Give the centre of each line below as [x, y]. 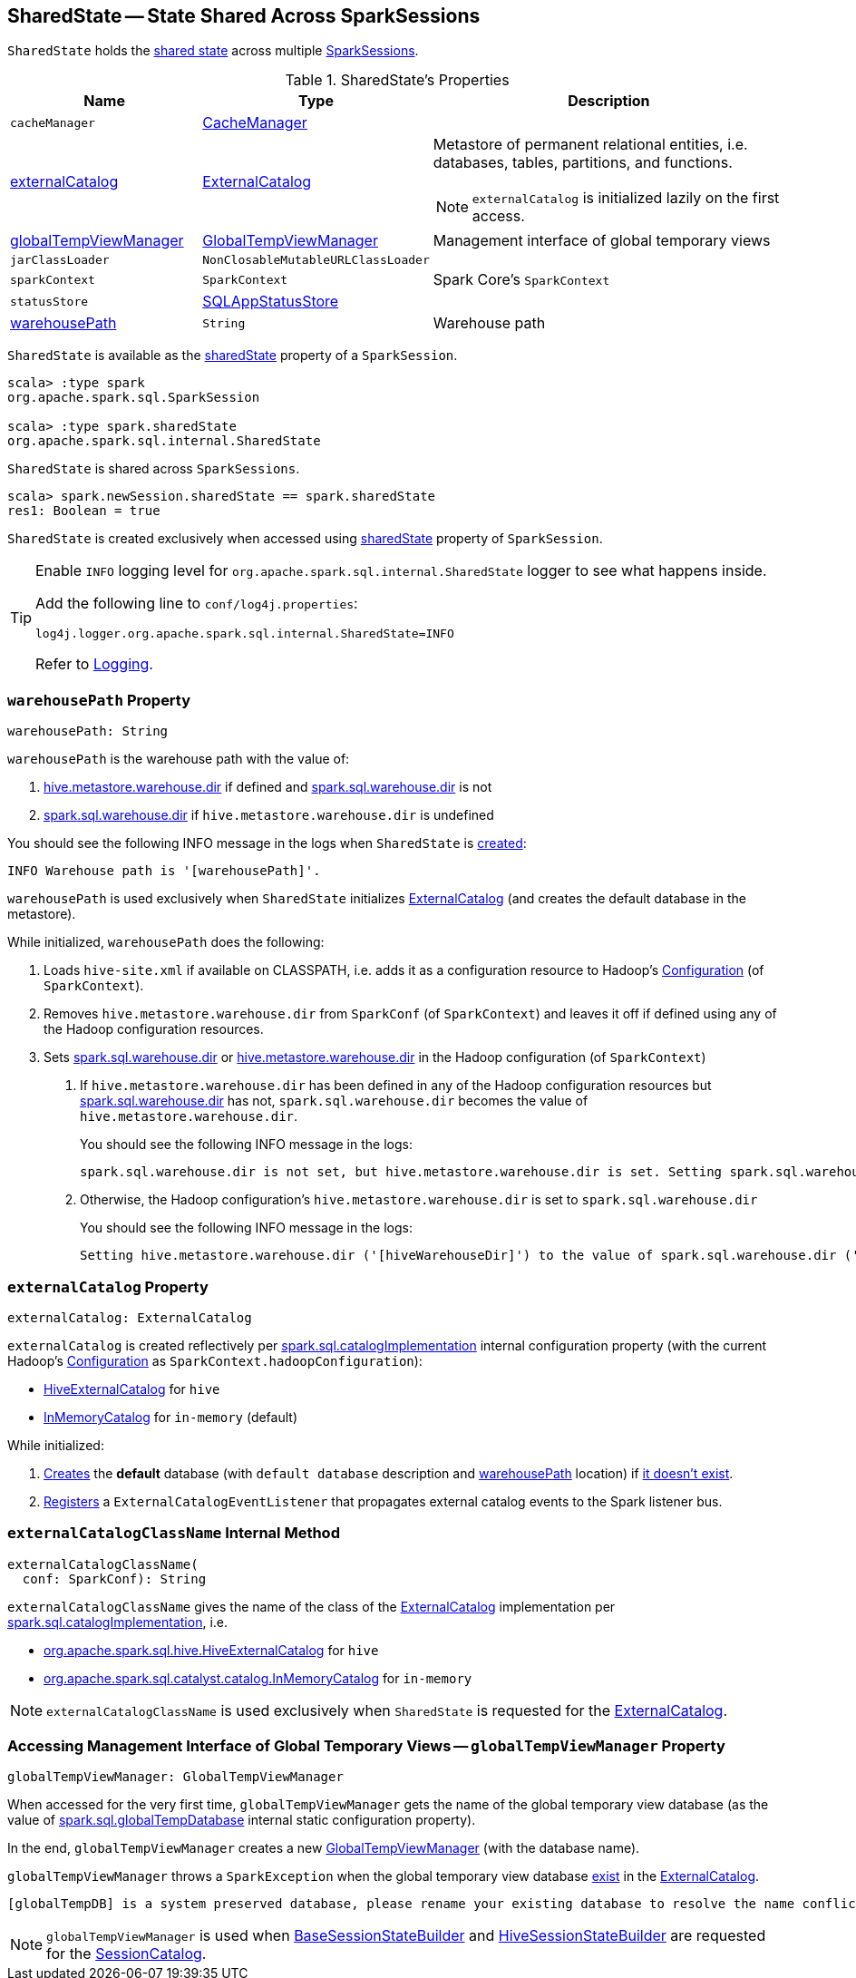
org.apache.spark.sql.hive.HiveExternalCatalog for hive [211, 1650]
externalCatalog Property [108, 1286]
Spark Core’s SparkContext [521, 280]
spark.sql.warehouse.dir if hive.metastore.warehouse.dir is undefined [269, 815]
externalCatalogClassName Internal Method [174, 1533]
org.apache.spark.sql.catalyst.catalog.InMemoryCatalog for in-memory [258, 1678]
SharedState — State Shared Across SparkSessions [244, 16]
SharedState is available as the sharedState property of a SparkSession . [233, 356]
